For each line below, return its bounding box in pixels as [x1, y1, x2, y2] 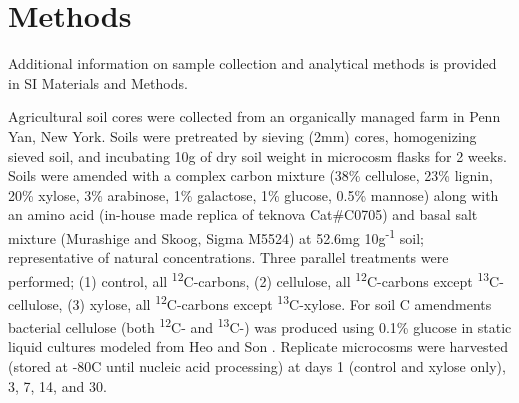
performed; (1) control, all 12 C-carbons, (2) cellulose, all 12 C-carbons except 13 [8, 267, 490, 291]
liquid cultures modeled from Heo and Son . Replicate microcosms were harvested [8, 336, 508, 357]
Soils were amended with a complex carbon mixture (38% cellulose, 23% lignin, [8, 165, 493, 186]
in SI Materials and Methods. [8, 72, 188, 93]
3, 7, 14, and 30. [8, 375, 107, 396]
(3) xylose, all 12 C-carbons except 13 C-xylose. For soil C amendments [67, 290, 492, 314]
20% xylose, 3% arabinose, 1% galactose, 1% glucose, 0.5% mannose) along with [8, 184, 499, 205]
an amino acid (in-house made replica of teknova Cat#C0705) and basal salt [8, 204, 478, 225]
